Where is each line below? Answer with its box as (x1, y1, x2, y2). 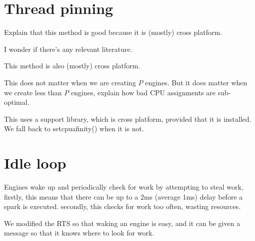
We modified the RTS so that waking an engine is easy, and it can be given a (4, 218, 240, 228)
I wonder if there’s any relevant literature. (4, 43, 132, 54)
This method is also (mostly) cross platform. (4, 60, 140, 71)
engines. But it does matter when (145, 77, 247, 87)
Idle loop (4, 153, 66, 173)
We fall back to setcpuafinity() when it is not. (4, 123, 144, 134)
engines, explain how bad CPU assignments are (70, 87, 216, 97)
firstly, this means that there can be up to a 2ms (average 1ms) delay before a (4, 191, 243, 202)
